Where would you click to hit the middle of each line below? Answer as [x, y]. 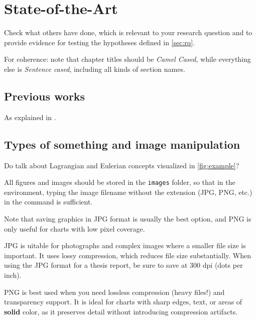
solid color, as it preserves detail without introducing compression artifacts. [121, 311]
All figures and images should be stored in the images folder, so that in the [120, 182]
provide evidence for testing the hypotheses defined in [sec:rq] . [100, 42]
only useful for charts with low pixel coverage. [75, 228]
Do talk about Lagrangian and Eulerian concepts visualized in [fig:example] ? [122, 165]
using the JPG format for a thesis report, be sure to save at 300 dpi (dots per [123, 265]
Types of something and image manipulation [122, 144]
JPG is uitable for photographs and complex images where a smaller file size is [125, 245]
